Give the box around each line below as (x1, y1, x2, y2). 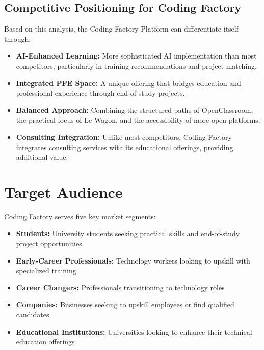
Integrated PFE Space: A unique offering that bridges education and (16, 77, 241, 88)
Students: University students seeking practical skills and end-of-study (16, 228, 240, 239)
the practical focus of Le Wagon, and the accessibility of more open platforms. (16, 114, 260, 125)
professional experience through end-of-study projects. (16, 87, 185, 98)
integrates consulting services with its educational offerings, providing (16, 141, 233, 152)
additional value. (16, 152, 68, 162)
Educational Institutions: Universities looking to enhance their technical (16, 326, 252, 337)
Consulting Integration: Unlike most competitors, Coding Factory (16, 131, 232, 142)
